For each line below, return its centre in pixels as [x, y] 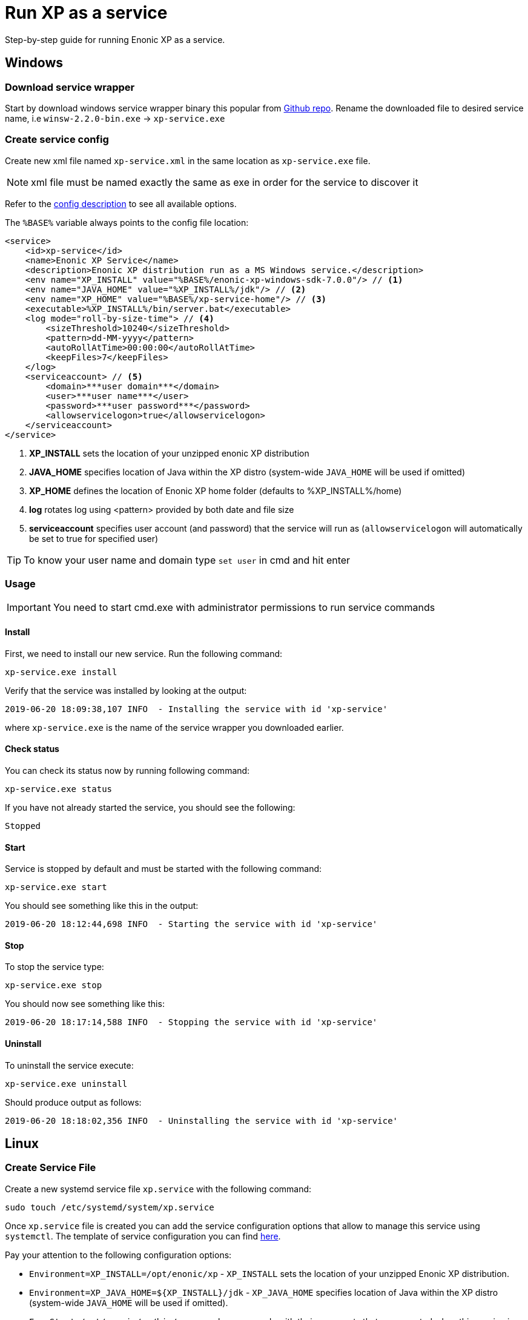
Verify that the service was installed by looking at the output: [126, 690]
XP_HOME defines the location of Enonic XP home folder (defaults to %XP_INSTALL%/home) [216, 490]
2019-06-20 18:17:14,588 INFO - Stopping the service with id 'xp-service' [191, 1022]
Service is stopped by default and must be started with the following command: [163, 869]
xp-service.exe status [59, 789]
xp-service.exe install [61, 672]
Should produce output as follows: [73, 1102]
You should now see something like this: [85, 1004]
